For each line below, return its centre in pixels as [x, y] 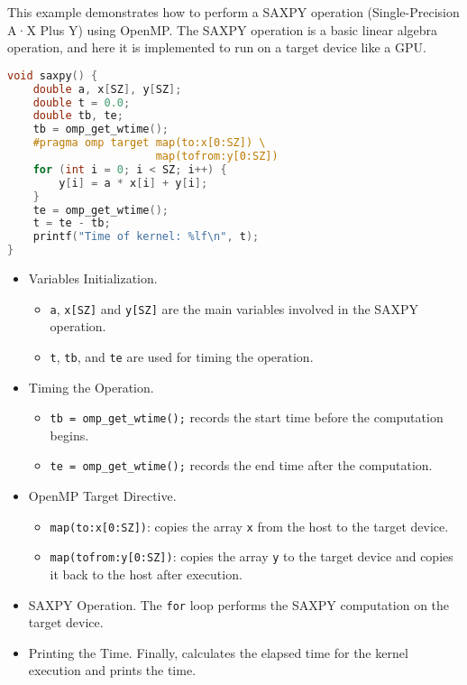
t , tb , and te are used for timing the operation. [182, 356]
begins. [69, 435]
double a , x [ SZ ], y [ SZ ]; [107, 89]
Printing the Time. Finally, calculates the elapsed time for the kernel [218, 652]
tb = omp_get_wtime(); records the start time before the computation [247, 417]
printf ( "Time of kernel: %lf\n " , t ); [146, 237]
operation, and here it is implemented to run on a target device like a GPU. [217, 47]
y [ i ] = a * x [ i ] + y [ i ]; [133, 183]
